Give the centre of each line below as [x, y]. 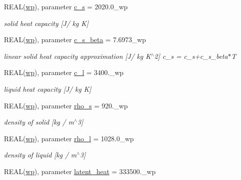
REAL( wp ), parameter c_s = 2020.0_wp [66, 6]
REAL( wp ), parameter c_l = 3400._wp [64, 72]
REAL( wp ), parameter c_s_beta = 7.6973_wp [75, 39]
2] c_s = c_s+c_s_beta [191, 56]
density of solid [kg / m [39, 122]
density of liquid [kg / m [40, 155]
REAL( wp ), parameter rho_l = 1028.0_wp [69, 138]
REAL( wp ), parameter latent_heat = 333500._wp [80, 171]
